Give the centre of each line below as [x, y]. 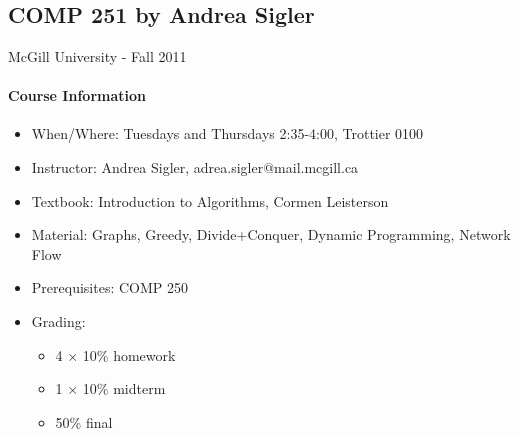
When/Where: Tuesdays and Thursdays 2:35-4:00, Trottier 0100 [227, 133]
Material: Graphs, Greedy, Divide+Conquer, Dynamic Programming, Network [271, 234]
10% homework [129, 354]
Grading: [58, 320]
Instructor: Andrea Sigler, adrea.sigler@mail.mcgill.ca [195, 166]
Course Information [77, 95]
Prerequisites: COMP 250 [109, 287]
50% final [84, 421]
